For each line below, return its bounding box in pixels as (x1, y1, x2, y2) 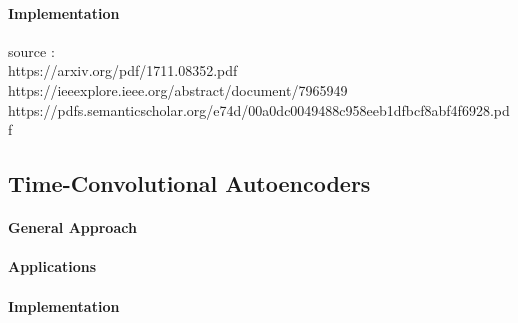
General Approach (8, 217, 137, 238)
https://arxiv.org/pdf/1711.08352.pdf (8, 60, 238, 81)
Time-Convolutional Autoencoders (8, 168, 371, 199)
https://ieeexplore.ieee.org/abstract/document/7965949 (8, 79, 348, 100)
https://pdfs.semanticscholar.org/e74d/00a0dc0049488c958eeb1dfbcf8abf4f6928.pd (8, 99, 510, 120)
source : (8, 40, 55, 61)
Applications (8, 256, 97, 277)
